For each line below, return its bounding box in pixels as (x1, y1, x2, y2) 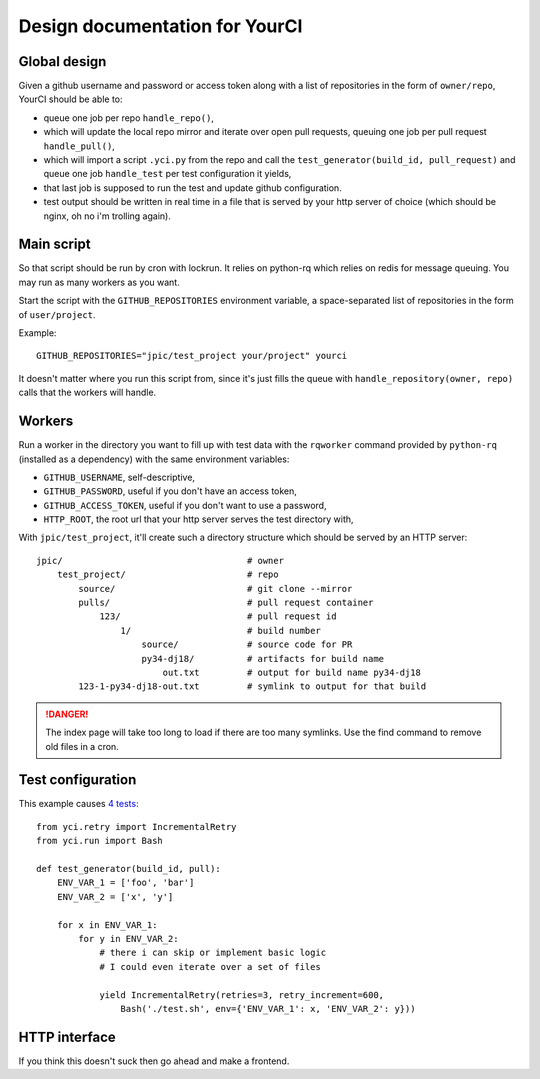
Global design (18, 53, 107, 70)
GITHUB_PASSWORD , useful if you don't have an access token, (43, 485, 297, 497)
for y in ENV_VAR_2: (78, 933, 179, 944)
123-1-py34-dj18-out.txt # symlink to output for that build (78, 681, 427, 692)
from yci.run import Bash (36, 835, 164, 847)
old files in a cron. (45, 740, 119, 752)
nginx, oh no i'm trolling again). (43, 210, 172, 222)
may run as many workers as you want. (18, 276, 180, 288)
